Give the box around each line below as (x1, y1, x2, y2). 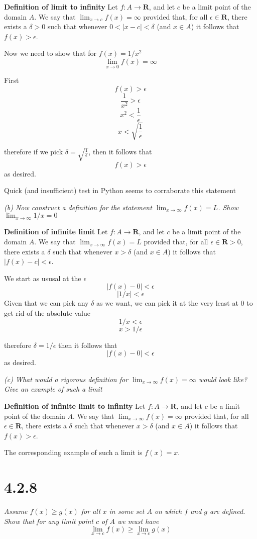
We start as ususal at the (4, 273, 81, 283)
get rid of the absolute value (4, 308, 91, 318)
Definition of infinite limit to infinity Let (4, 401, 146, 411)
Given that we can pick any (4, 298, 89, 308)
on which (154, 506, 182, 516)
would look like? (198, 374, 247, 384)
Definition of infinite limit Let (4, 226, 108, 237)
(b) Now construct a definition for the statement (4, 202, 152, 212)
